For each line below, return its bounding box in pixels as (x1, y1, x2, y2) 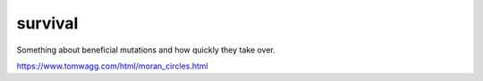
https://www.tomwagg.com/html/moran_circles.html (16, 61, 209, 71)
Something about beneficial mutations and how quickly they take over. (16, 45, 276, 55)
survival (16, 13, 79, 33)
